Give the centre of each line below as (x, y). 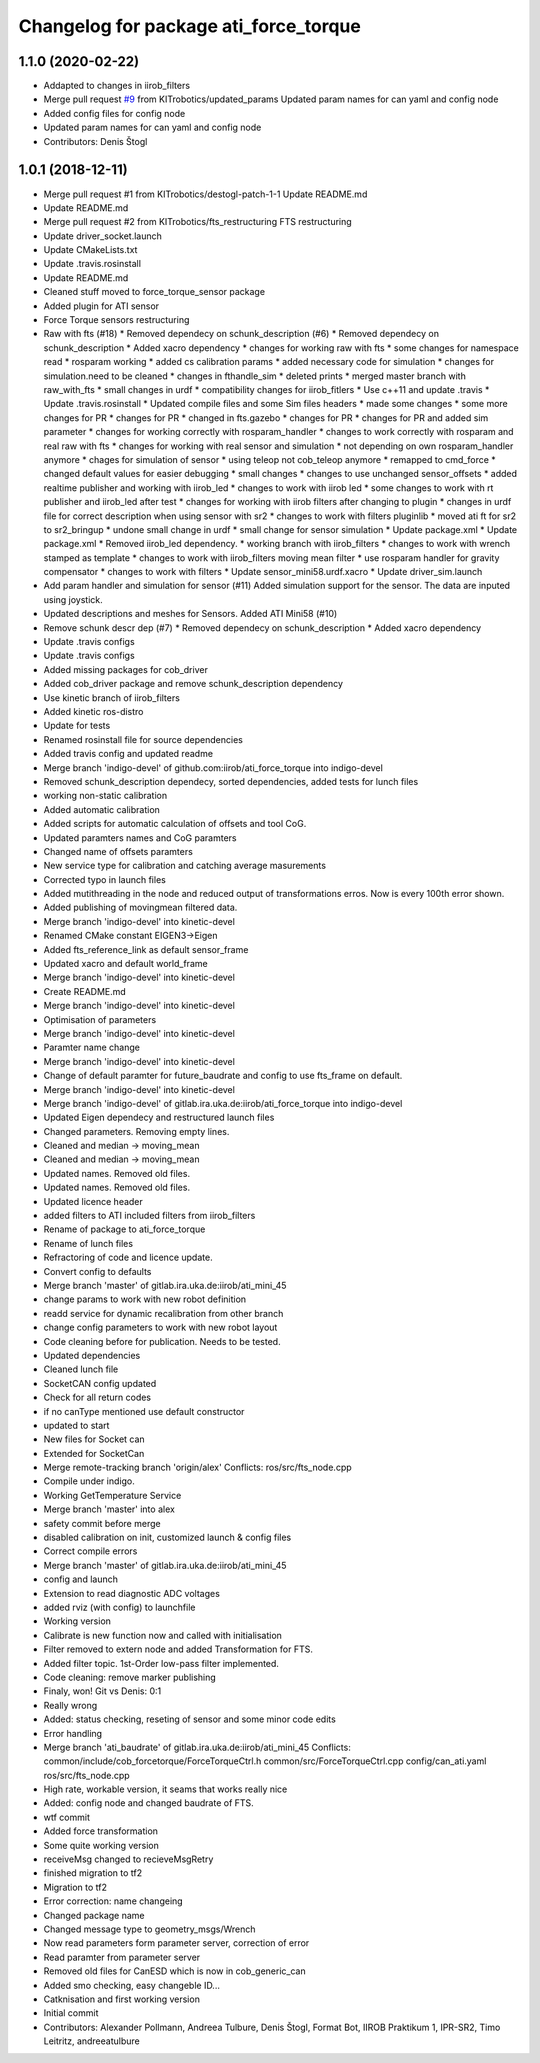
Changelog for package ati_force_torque (190, 26)
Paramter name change (91, 1047)
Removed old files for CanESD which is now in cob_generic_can (174, 1971)
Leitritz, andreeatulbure (91, 2041)
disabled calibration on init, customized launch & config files (167, 1537)
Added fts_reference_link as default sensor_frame (146, 949)
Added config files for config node (114, 113)
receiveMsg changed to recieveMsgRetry (128, 1859)
